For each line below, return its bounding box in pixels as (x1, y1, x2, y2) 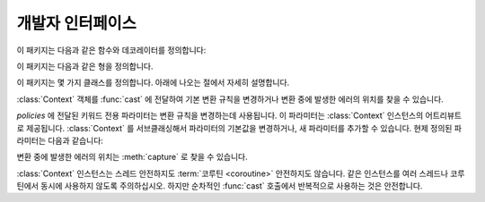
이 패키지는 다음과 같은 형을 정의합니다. (16, 61, 154, 72)
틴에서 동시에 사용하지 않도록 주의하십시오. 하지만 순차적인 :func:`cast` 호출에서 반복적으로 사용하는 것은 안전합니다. (16, 181, 423, 191)
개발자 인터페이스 (16, 13, 137, 33)
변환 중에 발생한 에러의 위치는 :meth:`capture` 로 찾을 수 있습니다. (16, 152, 248, 163)
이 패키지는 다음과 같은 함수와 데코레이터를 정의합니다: (16, 45, 207, 55)
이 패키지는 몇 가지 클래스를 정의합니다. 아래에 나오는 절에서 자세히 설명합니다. (16, 77, 290, 88)
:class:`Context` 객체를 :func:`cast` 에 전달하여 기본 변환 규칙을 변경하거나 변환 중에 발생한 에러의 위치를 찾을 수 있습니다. (16, 94, 444, 105)
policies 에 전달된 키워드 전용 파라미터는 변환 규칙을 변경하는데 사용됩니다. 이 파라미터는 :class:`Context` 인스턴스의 (16, 110, 424, 121)
